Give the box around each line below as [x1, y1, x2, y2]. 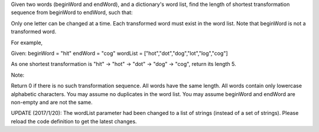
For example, [11, 39, 43, 46]
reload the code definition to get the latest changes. [11, 118, 137, 125]
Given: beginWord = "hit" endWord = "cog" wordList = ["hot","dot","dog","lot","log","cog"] [11, 49, 228, 57]
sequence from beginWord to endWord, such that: [11, 9, 133, 16]
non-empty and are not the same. [11, 98, 93, 105]
